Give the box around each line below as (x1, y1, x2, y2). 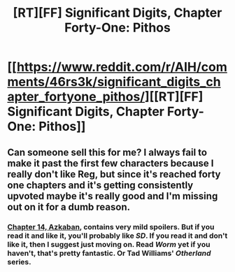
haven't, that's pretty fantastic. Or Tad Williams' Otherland (7, 248, 211, 258)
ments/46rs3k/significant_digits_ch (7, 74, 222, 90)
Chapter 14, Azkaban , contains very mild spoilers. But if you (7, 222, 215, 231)
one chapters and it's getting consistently (7, 179, 194, 191)
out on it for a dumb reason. (7, 201, 131, 213)
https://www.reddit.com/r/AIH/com (16, 59, 227, 75)
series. (7, 257, 31, 266)
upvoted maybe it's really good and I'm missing (7, 190, 218, 202)
